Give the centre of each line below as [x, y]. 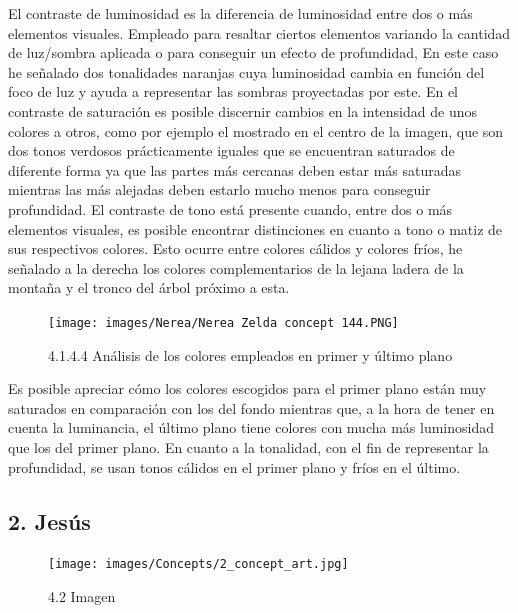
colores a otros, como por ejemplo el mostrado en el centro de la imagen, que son [256, 130]
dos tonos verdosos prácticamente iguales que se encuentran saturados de [231, 150]
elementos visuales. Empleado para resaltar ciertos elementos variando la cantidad [259, 32]
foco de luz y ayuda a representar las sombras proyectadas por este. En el [233, 91]
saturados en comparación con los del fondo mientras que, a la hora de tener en [251, 407]
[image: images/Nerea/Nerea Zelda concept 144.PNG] [223, 322]
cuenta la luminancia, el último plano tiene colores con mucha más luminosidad [251, 427]
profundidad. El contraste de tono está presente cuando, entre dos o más [230, 208]
